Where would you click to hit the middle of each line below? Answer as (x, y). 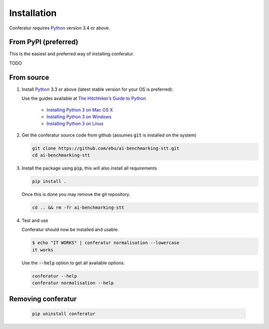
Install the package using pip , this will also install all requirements (89, 168)
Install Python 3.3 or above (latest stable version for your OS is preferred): (98, 89)
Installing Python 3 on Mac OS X (80, 110)
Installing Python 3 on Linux (75, 124)
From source (29, 77)
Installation (33, 13)
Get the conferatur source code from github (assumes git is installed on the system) (109, 135)
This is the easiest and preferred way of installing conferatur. (72, 54)
